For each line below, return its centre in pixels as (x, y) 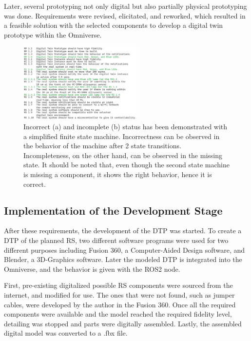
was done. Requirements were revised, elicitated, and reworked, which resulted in (125, 15)
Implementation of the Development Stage (113, 210)
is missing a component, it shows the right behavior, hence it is (118, 174)
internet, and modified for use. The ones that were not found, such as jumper (119, 294)
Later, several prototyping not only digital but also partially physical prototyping (125, 6)
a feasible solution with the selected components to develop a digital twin (114, 25)
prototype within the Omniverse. (53, 34)
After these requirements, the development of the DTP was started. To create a (123, 231)
